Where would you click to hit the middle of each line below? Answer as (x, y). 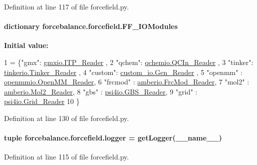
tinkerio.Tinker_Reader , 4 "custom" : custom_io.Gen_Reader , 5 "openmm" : (123, 72)
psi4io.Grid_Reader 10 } (42, 101)
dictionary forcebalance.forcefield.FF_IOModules (91, 26)
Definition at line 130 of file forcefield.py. (67, 118)
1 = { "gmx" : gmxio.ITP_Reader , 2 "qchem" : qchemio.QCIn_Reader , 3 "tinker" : (129, 62)
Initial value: (26, 45)
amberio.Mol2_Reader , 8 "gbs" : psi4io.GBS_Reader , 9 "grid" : (101, 91)
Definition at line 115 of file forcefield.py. (67, 157)
